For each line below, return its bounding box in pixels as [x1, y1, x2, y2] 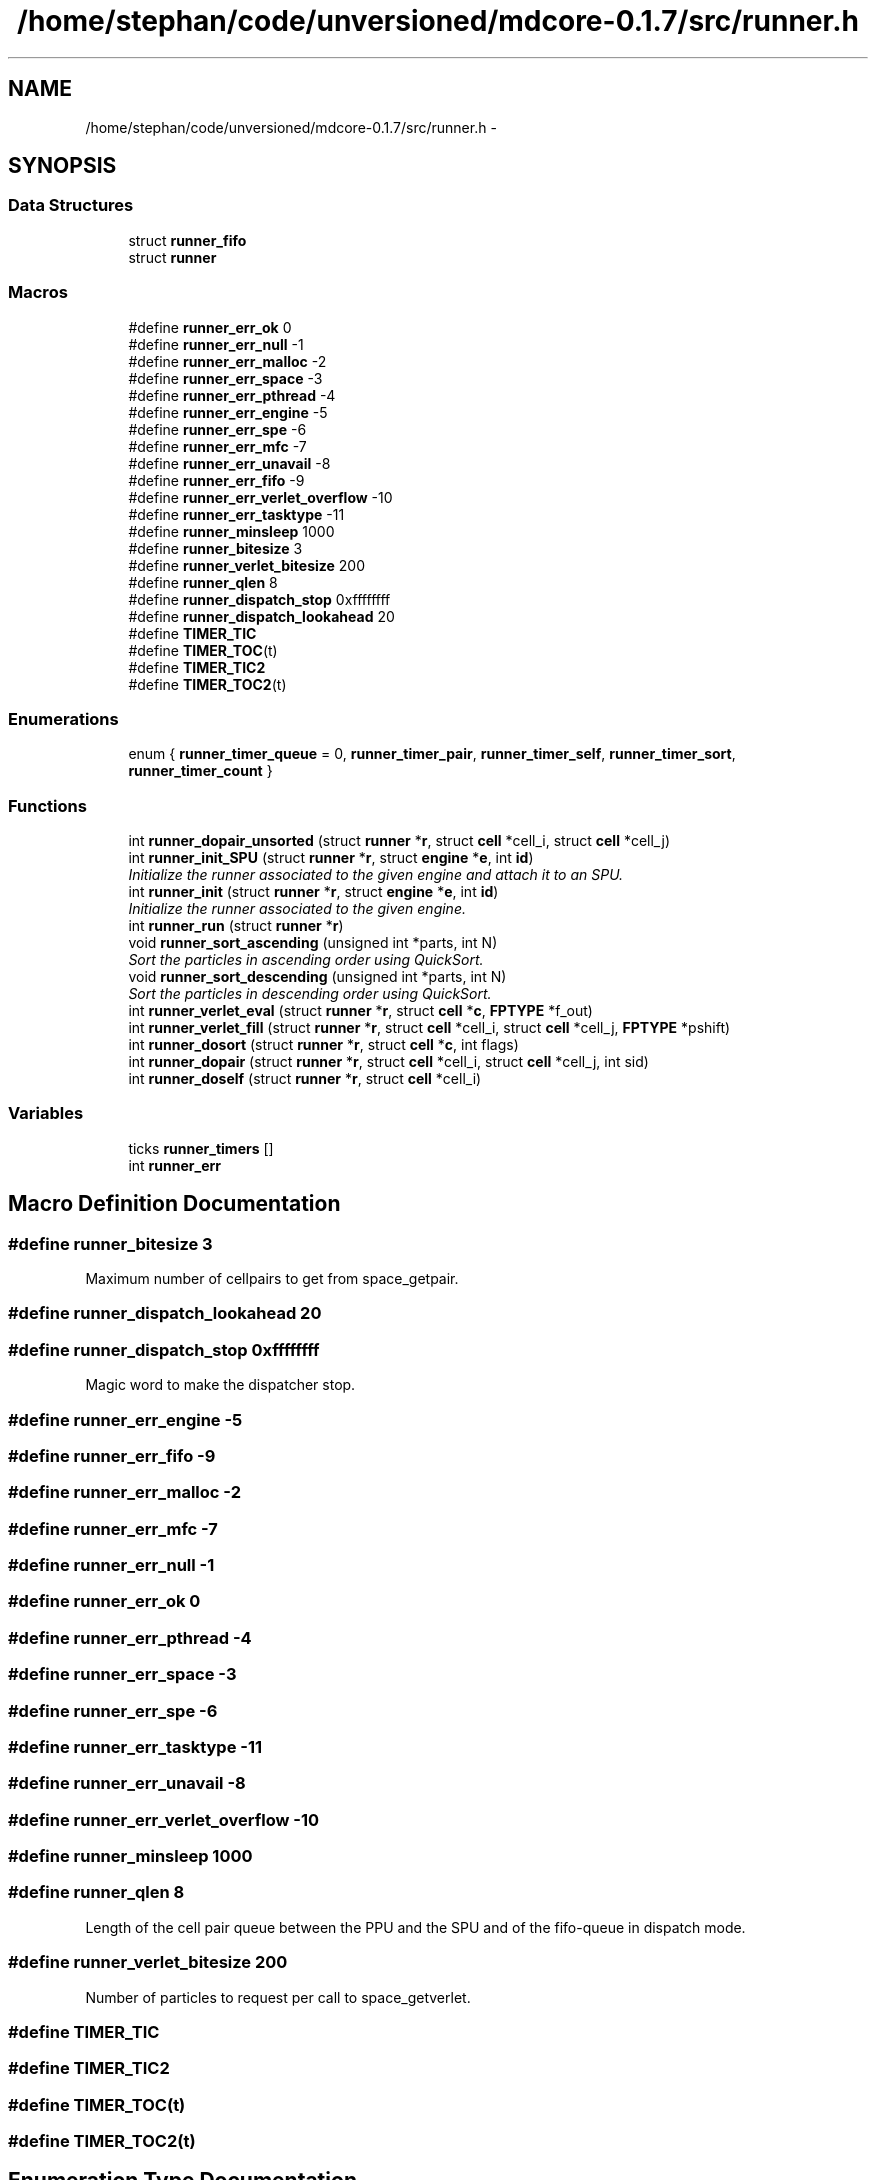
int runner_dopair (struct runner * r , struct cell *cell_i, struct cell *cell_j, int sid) [128, 1053, 649, 1071]
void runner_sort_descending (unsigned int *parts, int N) [128, 968, 507, 986]
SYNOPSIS [8, 153, 117, 179]
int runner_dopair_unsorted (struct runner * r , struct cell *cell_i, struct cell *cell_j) [128, 832, 671, 850]
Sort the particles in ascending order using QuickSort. [128, 951, 484, 969]
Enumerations [8, 708, 119, 729]
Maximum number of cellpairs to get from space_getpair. [85, 1270, 459, 1288]
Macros [8, 282, 68, 303]
